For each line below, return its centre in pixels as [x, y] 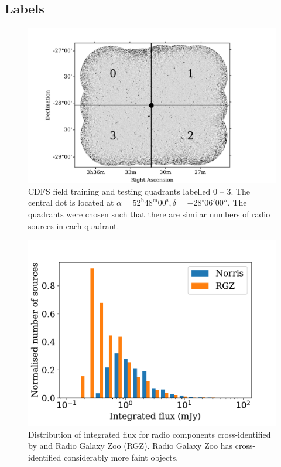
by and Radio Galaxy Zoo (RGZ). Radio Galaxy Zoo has [131, 446]
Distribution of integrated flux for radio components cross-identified [150, 434]
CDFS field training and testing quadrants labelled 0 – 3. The [139, 191]
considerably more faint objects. [121, 457]
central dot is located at [71, 202]
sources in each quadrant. [74, 225]
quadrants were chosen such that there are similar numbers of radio [149, 214]
